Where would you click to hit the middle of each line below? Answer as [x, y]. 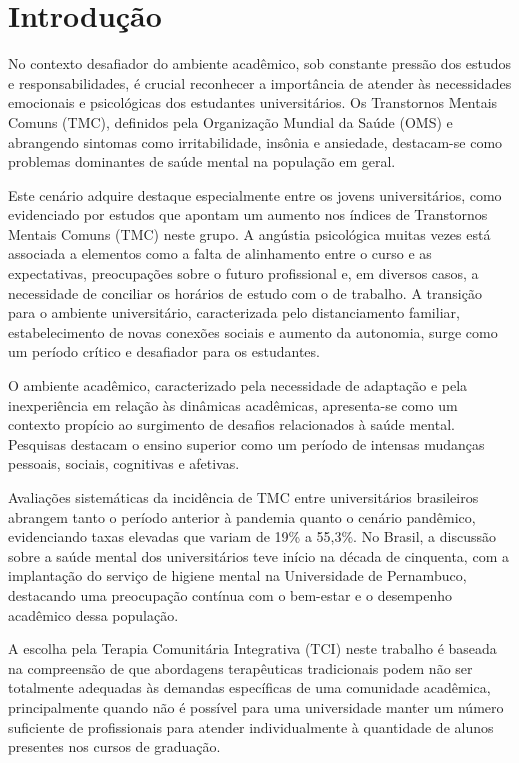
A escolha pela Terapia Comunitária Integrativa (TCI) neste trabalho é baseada [252, 648]
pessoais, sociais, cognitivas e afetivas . [124, 463]
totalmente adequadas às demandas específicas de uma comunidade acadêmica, [249, 687]
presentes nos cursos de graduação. [114, 746]
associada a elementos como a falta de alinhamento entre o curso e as [220, 253]
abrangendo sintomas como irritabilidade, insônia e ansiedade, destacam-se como [255, 141]
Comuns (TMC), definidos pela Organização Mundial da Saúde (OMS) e [230, 121]
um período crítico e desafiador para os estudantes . [164, 351]
